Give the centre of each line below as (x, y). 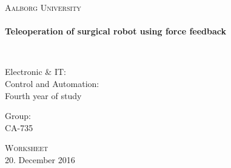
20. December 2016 (40, 159)
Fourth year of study (43, 95)
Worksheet (27, 148)
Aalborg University (43, 7)
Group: (18, 116)
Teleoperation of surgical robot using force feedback (115, 31)
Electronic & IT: (35, 72)
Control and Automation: (52, 83)
